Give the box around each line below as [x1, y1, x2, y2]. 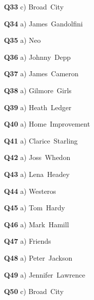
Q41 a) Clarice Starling [4, 135, 78, 146]
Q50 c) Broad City [4, 286, 64, 297]
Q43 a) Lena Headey [4, 168, 70, 179]
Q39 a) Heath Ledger [4, 102, 72, 112]
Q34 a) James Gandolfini [4, 18, 83, 28]
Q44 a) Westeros [4, 185, 56, 196]
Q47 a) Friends [4, 236, 51, 246]
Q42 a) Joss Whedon [4, 152, 71, 162]
